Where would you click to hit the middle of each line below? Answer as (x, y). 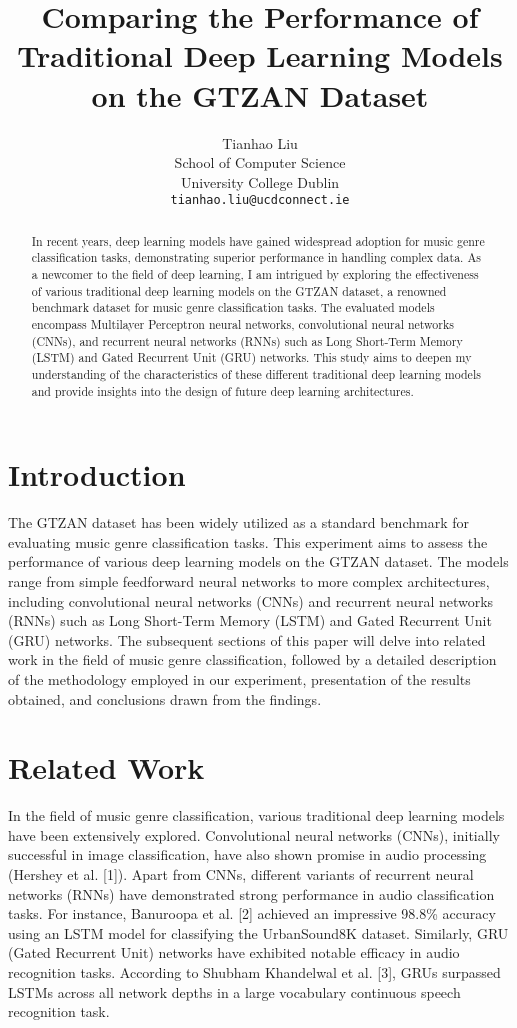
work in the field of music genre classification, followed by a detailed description (252, 659)
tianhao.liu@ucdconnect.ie (260, 200)
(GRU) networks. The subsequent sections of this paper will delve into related (247, 639)
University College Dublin (260, 181)
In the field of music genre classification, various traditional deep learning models (256, 815)
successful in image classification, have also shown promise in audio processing (247, 854)
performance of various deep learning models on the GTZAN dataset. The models (258, 561)
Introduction (97, 474)
